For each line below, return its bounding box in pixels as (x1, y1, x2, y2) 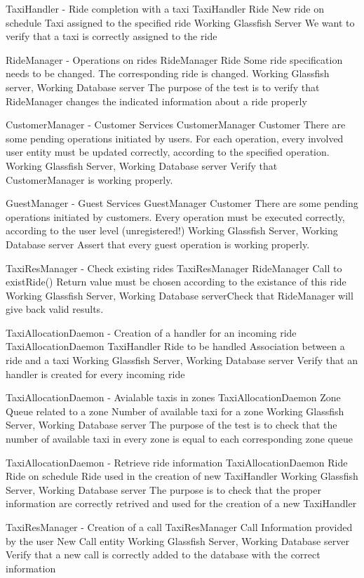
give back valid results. (6, 302, 104, 316)
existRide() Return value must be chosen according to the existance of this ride (6, 274, 346, 289)
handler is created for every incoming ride (6, 366, 185, 381)
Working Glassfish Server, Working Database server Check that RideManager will (6, 288, 353, 302)
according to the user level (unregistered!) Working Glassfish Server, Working (6, 223, 338, 238)
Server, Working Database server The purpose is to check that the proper (6, 482, 321, 497)
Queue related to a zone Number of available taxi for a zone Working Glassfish (6, 403, 344, 418)
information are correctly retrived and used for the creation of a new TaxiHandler (6, 496, 357, 511)
